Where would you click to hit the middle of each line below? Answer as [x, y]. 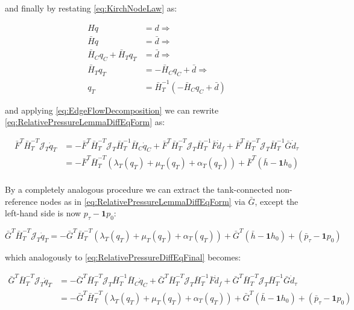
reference [21, 201]
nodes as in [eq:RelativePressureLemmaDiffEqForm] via [143, 201]
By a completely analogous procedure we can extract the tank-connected [139, 189]
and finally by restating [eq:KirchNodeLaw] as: [91, 8]
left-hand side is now [43, 213]
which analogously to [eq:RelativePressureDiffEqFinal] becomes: [123, 257]
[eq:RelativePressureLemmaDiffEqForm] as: [85, 122]
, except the [277, 201]
